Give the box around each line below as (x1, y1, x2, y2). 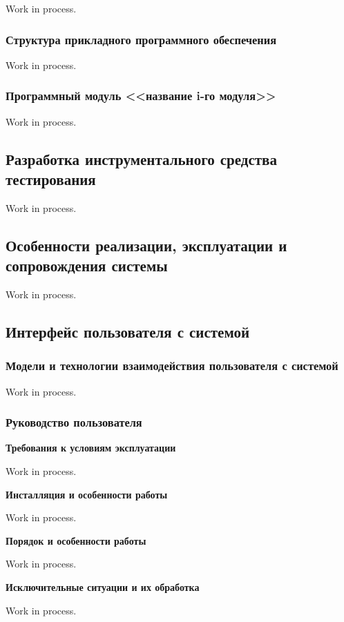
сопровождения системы (6, 255, 168, 276)
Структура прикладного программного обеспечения (6, 30, 277, 48)
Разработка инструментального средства (6, 148, 277, 169)
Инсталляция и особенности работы (6, 487, 168, 501)
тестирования (6, 168, 96, 189)
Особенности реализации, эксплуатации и (6, 234, 287, 255)
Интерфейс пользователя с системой (6, 320, 250, 342)
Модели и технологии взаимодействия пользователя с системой (6, 357, 338, 374)
